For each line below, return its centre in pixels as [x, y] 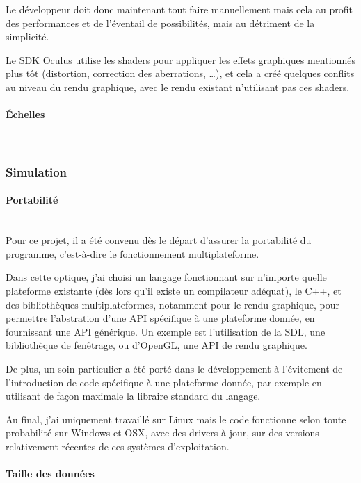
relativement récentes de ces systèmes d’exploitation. [118, 446]
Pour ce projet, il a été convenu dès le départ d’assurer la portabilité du [159, 240]
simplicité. [27, 36]
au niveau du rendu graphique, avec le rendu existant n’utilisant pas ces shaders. [178, 87]
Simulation [37, 171]
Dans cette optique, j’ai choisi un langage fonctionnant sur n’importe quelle [166, 277]
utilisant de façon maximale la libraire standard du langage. [133, 396]
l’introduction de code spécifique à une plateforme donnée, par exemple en [164, 382]
